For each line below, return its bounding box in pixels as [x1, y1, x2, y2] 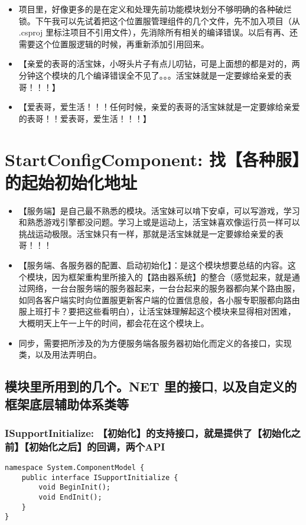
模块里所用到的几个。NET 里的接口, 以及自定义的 [5, 377, 297, 396]
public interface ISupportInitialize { [21, 473, 178, 482]
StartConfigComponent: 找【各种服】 [5, 147, 300, 171]
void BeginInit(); [38, 483, 110, 492]
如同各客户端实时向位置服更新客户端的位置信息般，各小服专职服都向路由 [18, 293, 300, 306]
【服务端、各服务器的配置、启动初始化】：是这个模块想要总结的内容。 [18, 259, 288, 271]
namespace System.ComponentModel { [5, 464, 145, 472]
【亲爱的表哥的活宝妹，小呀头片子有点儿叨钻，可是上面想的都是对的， [18, 57, 292, 70]
